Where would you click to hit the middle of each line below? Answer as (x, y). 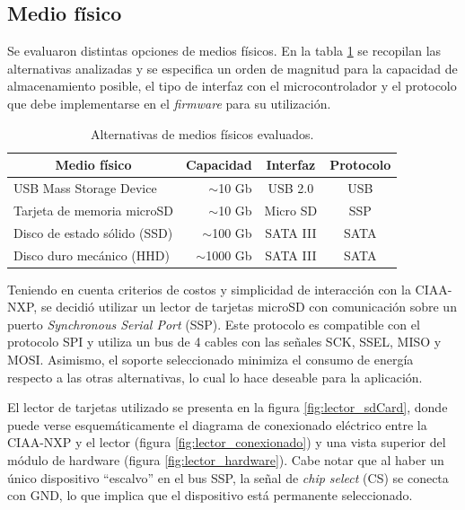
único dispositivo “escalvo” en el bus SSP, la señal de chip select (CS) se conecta (228, 477)
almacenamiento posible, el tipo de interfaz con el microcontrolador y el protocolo (232, 86)
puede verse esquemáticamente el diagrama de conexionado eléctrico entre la (217, 424)
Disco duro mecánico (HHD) (92, 255)
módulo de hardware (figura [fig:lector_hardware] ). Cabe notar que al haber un (226, 459)
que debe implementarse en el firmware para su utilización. (169, 103)
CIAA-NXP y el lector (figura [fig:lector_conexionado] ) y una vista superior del (227, 442)
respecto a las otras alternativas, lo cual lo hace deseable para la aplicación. (215, 377)
